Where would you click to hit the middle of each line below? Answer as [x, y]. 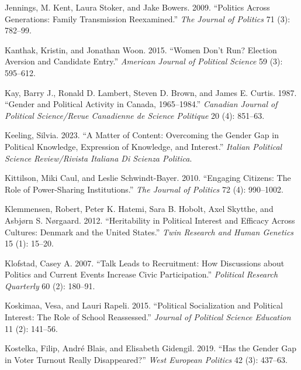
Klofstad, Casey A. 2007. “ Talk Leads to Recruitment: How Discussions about [145, 263]
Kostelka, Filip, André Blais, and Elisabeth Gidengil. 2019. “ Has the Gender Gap [151, 348]
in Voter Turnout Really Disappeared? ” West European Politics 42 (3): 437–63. [146, 359]
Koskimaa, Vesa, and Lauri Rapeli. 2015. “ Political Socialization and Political [144, 305]
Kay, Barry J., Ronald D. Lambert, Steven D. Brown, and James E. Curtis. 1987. [151, 92]
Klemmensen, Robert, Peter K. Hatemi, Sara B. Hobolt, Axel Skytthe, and [139, 209]
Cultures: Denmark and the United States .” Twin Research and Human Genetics [149, 232]
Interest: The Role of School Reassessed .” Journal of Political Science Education [148, 317]
